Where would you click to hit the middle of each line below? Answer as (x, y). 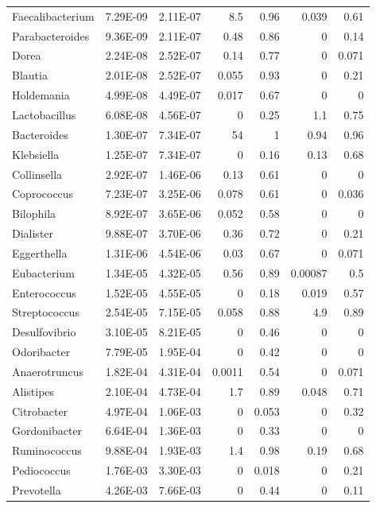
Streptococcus (46, 312)
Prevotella (37, 490)
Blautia (30, 75)
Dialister (33, 233)
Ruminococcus (47, 450)
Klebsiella (36, 154)
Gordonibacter (47, 430)
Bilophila (34, 213)
